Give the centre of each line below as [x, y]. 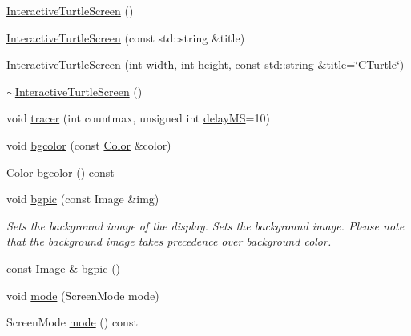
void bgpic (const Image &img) [83, 199]
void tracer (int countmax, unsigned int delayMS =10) [138, 118]
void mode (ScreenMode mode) [83, 295]
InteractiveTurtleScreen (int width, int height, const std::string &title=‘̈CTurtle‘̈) [205, 64]
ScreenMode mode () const [72, 322]
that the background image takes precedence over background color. [169, 241]
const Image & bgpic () [64, 268]
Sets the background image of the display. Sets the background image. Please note [205, 225]
